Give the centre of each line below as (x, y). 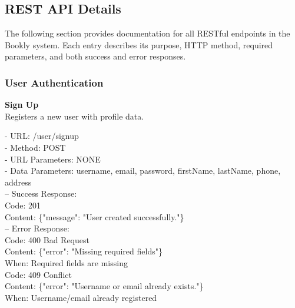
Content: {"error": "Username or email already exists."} (104, 286)
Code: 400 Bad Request (47, 239)
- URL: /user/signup (42, 136)
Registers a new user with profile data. (74, 116)
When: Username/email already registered (81, 297)
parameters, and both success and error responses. (95, 56)
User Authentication (54, 82)
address (18, 182)
